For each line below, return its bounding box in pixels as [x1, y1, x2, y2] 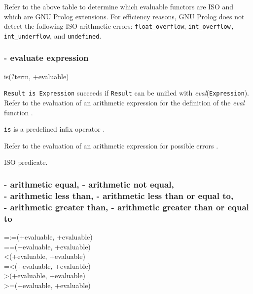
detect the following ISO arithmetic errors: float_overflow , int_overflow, [4, 21, 234, 31]
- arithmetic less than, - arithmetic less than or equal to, [4, 189, 234, 201]
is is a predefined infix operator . [4, 124, 105, 134]
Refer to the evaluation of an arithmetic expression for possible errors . [4, 140, 218, 150]
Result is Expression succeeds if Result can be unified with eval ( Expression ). [4, 88, 249, 98]
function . [4, 107, 33, 117]
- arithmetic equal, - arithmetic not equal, [4, 178, 174, 190]
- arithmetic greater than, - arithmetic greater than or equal [4, 200, 249, 213]
